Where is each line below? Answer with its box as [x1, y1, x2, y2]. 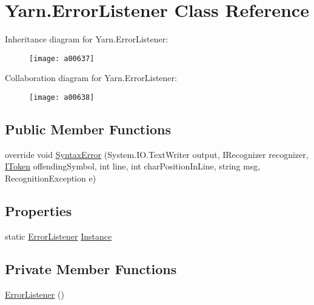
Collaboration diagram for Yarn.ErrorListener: [5, 71, 177, 84]
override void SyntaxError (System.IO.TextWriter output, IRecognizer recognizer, [5, 148, 309, 160]
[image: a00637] [29, 54, 95, 63]
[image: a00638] [29, 93, 95, 102]
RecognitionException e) [5, 172, 96, 185]
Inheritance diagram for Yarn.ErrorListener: [5, 33, 169, 45]
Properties [5, 202, 72, 220]
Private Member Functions [5, 259, 177, 278]
